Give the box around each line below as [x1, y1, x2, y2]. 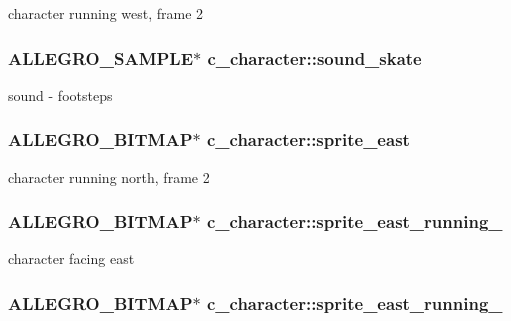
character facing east [8, 248, 135, 269]
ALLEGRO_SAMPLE [8, 45, 194, 70]
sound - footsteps [8, 84, 113, 105]
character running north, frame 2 [8, 166, 210, 187]
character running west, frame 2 [8, 3, 204, 23]
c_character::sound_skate [207, 45, 422, 70]
